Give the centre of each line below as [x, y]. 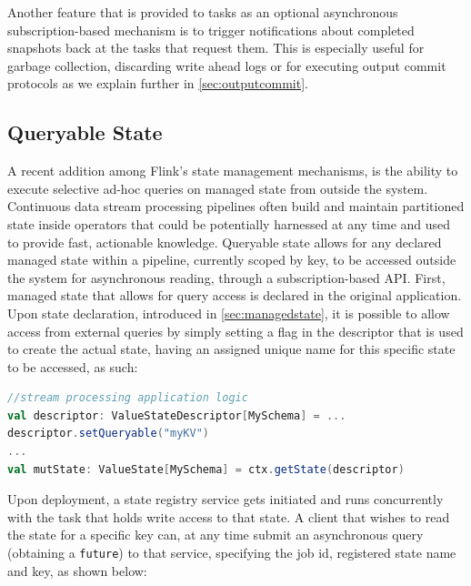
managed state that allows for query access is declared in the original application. [235, 295]
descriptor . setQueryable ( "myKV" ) [108, 434]
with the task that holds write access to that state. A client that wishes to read [229, 516]
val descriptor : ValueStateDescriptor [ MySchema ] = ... [177, 415]
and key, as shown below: [77, 570]
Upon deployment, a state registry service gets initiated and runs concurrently [225, 499]
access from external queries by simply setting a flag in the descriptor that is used [235, 331]
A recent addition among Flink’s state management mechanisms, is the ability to [233, 171]
